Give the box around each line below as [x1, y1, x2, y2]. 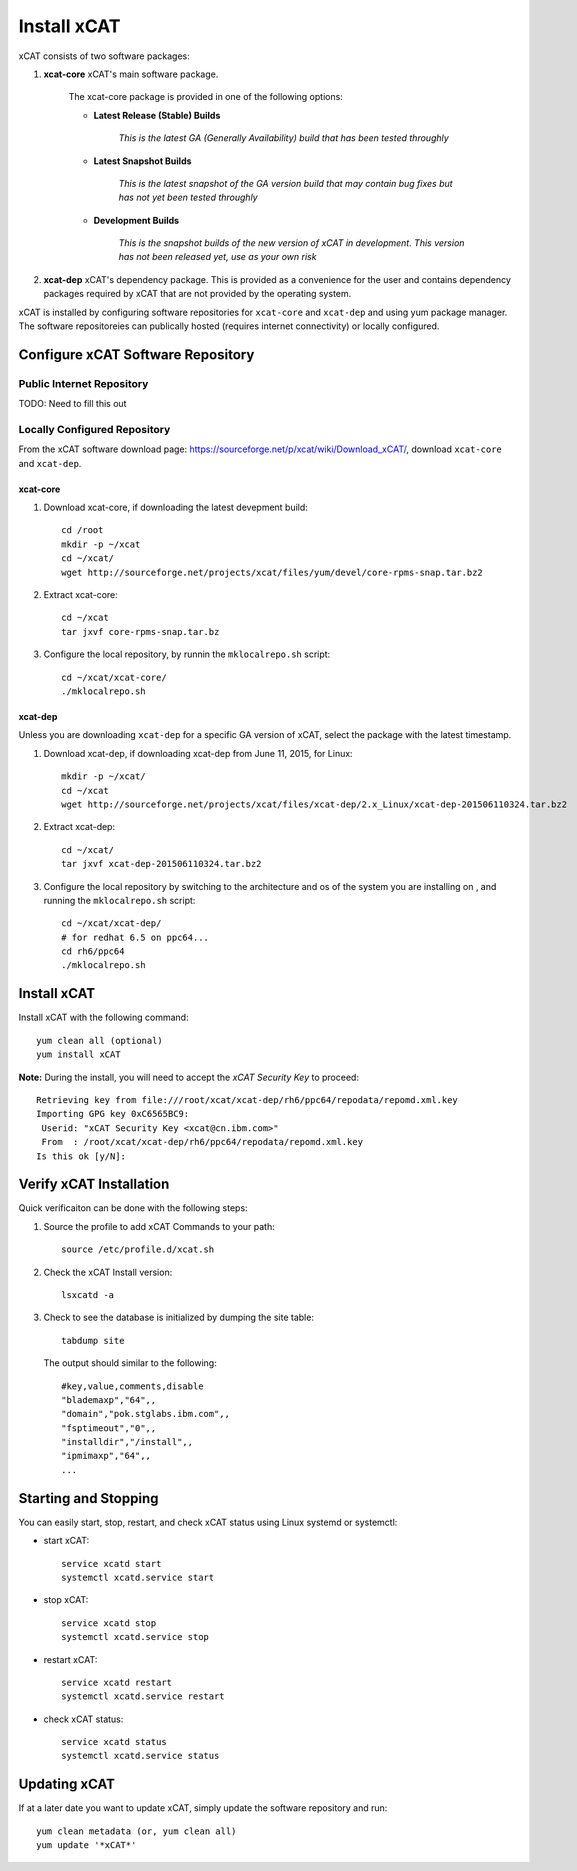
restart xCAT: [43, 1653, 98, 1665]
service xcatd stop [61, 1617, 157, 1629]
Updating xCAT [18, 1776, 115, 1793]
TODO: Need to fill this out [18, 398, 127, 410]
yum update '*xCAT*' [36, 1840, 137, 1851]
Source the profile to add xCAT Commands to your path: [43, 1220, 275, 1232]
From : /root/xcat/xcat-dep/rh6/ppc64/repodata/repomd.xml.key [41, 1136, 364, 1148]
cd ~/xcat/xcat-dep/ [61, 918, 162, 929]
